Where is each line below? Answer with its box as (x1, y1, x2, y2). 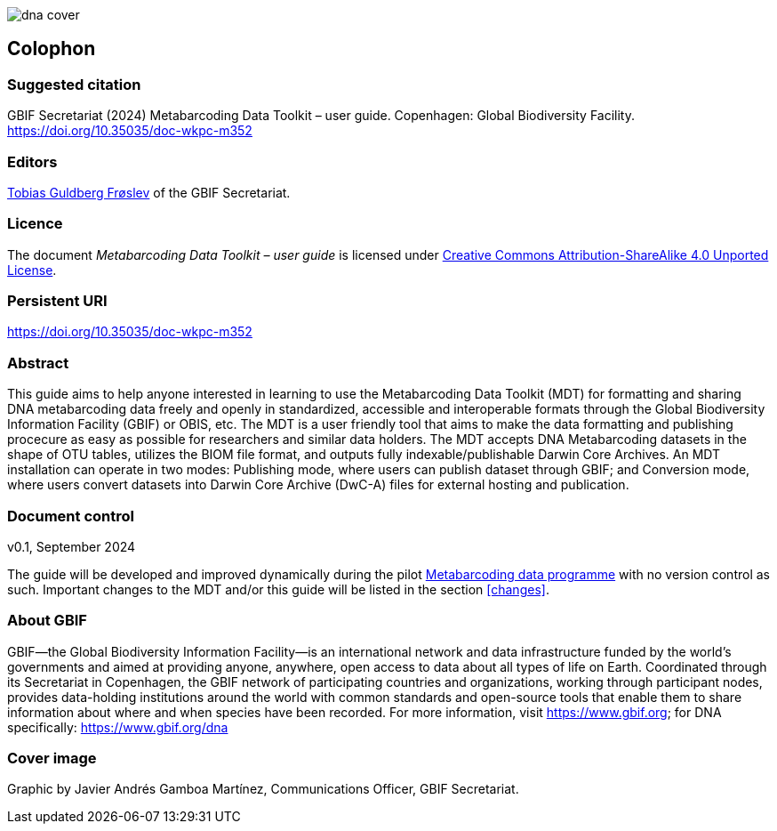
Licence (7, 214, 63, 233)
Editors (7, 152, 58, 171)
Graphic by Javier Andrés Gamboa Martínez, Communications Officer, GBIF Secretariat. (7, 781, 519, 797)
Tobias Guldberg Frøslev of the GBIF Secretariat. (7, 184, 291, 200)
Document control (7, 506, 134, 525)
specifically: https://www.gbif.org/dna (7, 719, 228, 735)
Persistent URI (7, 292, 108, 311)
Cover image (7, 749, 97, 768)
